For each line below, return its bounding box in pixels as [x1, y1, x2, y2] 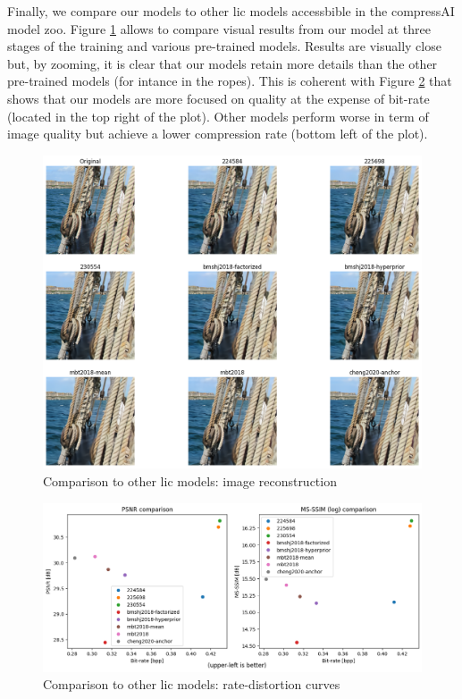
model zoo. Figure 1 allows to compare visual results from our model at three [7, 19, 431, 38]
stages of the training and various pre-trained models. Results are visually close [7, 37, 441, 55]
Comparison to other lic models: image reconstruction [43, 472, 337, 491]
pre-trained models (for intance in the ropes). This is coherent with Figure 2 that [7, 72, 452, 90]
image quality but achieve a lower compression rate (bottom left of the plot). [7, 124, 428, 143]
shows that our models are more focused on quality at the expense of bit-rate [7, 88, 430, 107]
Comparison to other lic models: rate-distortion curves [43, 675, 340, 694]
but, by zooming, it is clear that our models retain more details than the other [7, 54, 438, 72]
